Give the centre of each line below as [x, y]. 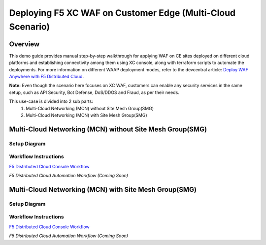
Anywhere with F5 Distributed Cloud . [46, 77]
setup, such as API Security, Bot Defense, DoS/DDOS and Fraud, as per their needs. [94, 92]
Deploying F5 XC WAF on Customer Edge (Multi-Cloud [122, 13]
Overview [24, 44]
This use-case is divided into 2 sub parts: [51, 101]
